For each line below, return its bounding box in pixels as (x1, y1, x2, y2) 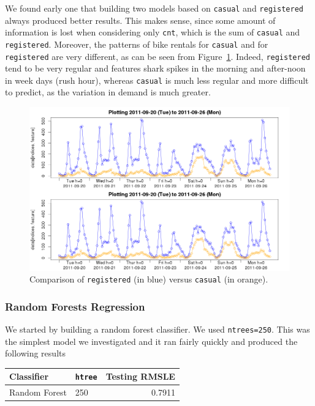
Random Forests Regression (5, 298, 145, 314)
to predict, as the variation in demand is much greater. (5, 86, 211, 98)
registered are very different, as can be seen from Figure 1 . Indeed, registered (5, 50, 310, 62)
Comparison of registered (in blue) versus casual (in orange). (29, 273, 268, 286)
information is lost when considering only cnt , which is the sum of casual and (5, 26, 300, 39)
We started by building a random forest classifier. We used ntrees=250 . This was (5, 322, 310, 335)
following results (5, 347, 66, 360)
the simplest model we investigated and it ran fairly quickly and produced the (5, 334, 298, 347)
